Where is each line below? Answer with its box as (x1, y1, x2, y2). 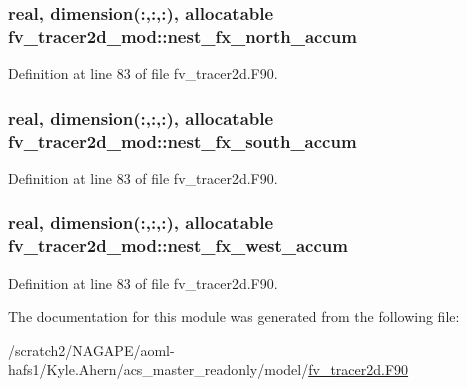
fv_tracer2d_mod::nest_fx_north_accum (8, 23, 357, 48)
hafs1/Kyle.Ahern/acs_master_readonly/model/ (8, 359, 309, 380)
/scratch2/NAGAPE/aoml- (8, 339, 175, 360)
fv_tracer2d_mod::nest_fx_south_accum (8, 128, 357, 153)
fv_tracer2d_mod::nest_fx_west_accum (8, 233, 348, 258)
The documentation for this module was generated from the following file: (8, 306, 460, 327)
